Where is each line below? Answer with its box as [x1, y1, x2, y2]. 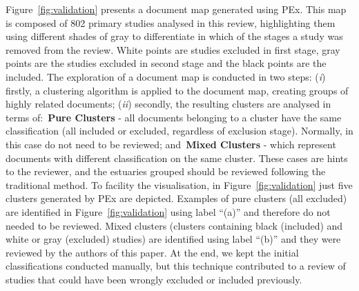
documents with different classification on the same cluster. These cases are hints [6, 150, 348, 165]
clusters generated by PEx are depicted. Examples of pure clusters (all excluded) [6, 191, 347, 205]
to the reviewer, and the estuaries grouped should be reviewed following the [6, 164, 326, 179]
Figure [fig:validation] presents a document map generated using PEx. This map [6, 2, 347, 16]
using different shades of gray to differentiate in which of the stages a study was [6, 29, 343, 43]
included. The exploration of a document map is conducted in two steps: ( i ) [6, 69, 326, 83]
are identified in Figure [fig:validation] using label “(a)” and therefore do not [6, 204, 331, 219]
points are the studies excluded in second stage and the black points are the [6, 56, 327, 70]
